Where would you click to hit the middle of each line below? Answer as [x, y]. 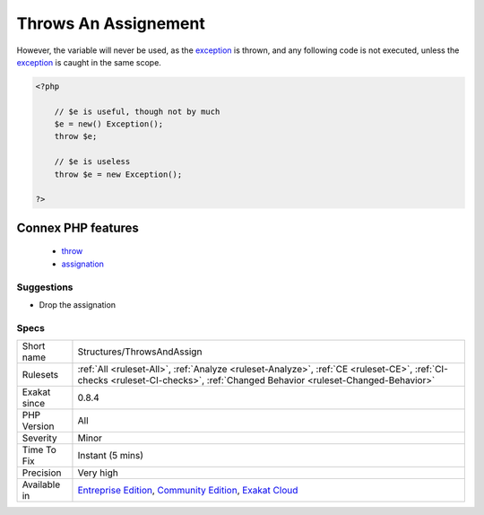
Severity [39, 438]
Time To [39, 450]
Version [38, 426]
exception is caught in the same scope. [89, 62]
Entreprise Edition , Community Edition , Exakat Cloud [188, 491]
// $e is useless [92, 162]
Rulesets [40, 375]
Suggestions [45, 287]
